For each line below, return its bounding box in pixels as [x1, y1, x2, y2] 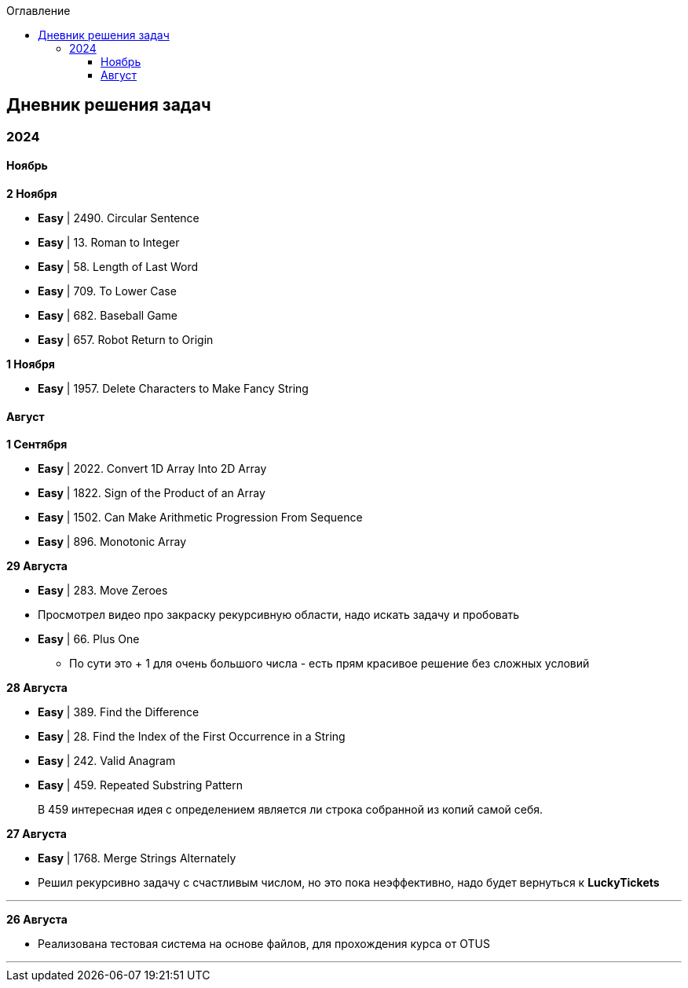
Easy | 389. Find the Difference [38, 705, 199, 719]
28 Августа [6, 681, 68, 695]
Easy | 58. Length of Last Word [38, 260, 199, 274]
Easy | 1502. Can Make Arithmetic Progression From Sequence [38, 510, 363, 525]
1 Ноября [6, 357, 55, 371]
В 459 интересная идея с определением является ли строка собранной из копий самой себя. [38, 803, 543, 817]
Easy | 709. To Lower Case [38, 284, 177, 298]
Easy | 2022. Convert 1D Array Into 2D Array [38, 462, 267, 476]
